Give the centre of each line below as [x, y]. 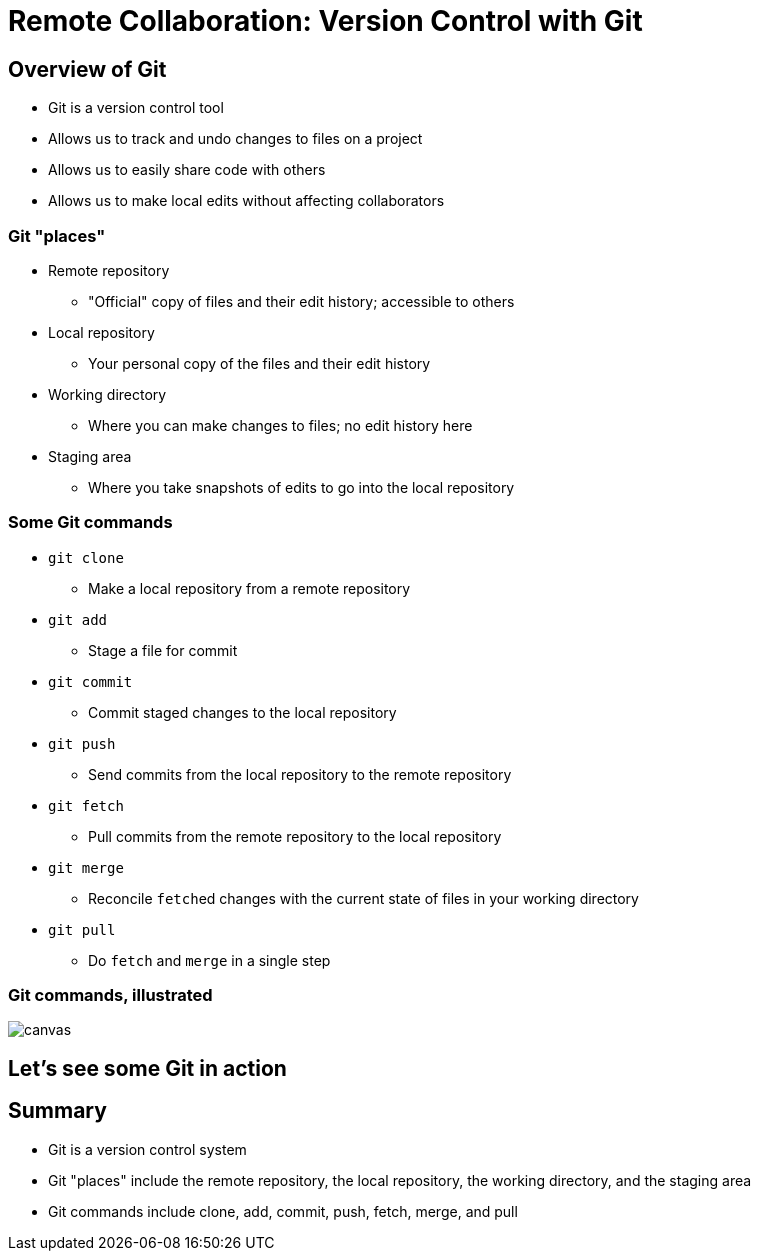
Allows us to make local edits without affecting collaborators [246, 201]
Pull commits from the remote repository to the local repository [295, 836]
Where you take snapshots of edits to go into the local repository [301, 487]
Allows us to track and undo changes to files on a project [235, 139]
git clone [86, 557]
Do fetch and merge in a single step [209, 960]
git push [82, 743]
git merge [86, 867]
